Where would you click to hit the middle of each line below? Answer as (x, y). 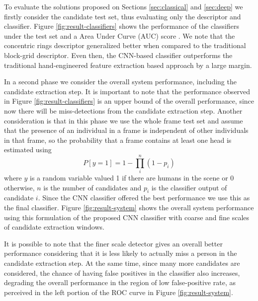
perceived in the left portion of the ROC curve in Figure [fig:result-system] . (119, 292)
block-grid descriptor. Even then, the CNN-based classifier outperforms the (118, 55)
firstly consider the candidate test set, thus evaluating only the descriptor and (123, 16)
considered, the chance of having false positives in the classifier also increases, (122, 272)
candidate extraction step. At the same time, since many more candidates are (122, 263)
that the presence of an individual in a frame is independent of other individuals (126, 130)
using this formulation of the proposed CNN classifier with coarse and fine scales (127, 217)
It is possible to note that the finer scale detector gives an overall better (113, 243)
